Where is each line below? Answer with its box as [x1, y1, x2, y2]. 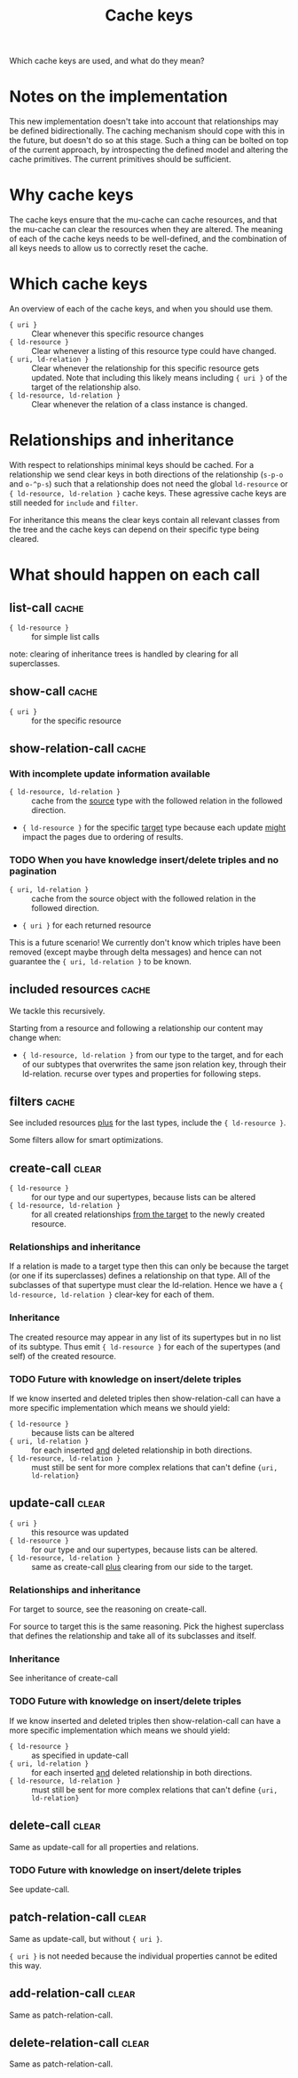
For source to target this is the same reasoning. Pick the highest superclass [9, 1621, 285, 1632]
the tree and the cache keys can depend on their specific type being [9, 524, 260, 535]
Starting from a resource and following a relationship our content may [9, 1022, 263, 1033]
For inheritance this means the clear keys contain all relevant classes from [9, 514, 280, 525]
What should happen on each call [9, 565, 261, 585]
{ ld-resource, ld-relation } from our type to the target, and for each [21, 1049, 284, 1059]
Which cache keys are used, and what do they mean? [9, 55, 205, 67]
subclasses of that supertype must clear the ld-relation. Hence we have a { [9, 1280, 284, 1291]
